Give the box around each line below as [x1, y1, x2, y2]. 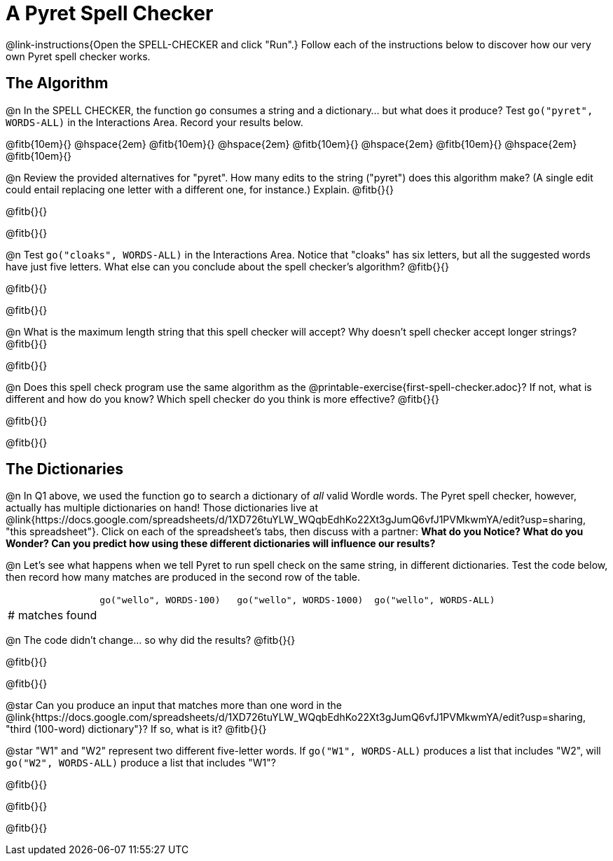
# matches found [8, 608, 97, 623]
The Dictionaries [6, 460, 123, 478]
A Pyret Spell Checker [6, 1, 214, 25]
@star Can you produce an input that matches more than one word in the [6, 699, 343, 712]
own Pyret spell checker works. [6, 50, 151, 62]
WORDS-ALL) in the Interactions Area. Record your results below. [6, 116, 303, 128]
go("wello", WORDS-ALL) [374, 595, 495, 606]
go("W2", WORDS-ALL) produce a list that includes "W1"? [6, 757, 276, 769]
